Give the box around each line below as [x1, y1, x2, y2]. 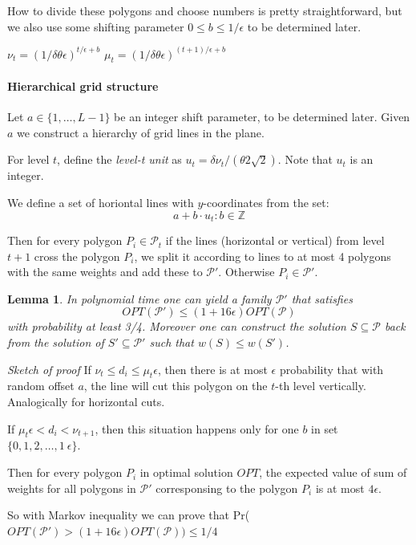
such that [149, 334, 194, 351]
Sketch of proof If [7, 360, 91, 377]
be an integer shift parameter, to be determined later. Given [114, 108, 410, 125]
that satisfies [291, 290, 353, 307]
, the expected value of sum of [259, 464, 407, 481]
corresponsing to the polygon [155, 479, 298, 496]
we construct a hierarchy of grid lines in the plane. [17, 124, 265, 140]
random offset [7, 377, 75, 394]
